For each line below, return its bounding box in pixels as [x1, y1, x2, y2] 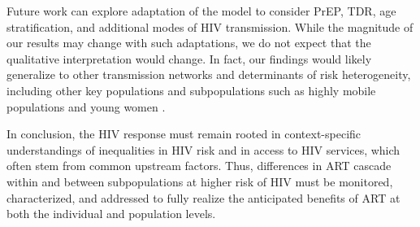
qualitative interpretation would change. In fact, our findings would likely [6, 50, 372, 67]
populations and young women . [6, 98, 166, 115]
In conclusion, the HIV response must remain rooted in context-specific [6, 125, 362, 142]
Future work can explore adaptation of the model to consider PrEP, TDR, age [6, 2, 396, 19]
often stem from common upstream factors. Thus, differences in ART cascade [6, 157, 392, 174]
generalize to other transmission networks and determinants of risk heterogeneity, [6, 66, 411, 83]
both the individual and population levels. [6, 205, 216, 222]
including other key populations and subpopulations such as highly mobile [6, 81, 376, 98]
